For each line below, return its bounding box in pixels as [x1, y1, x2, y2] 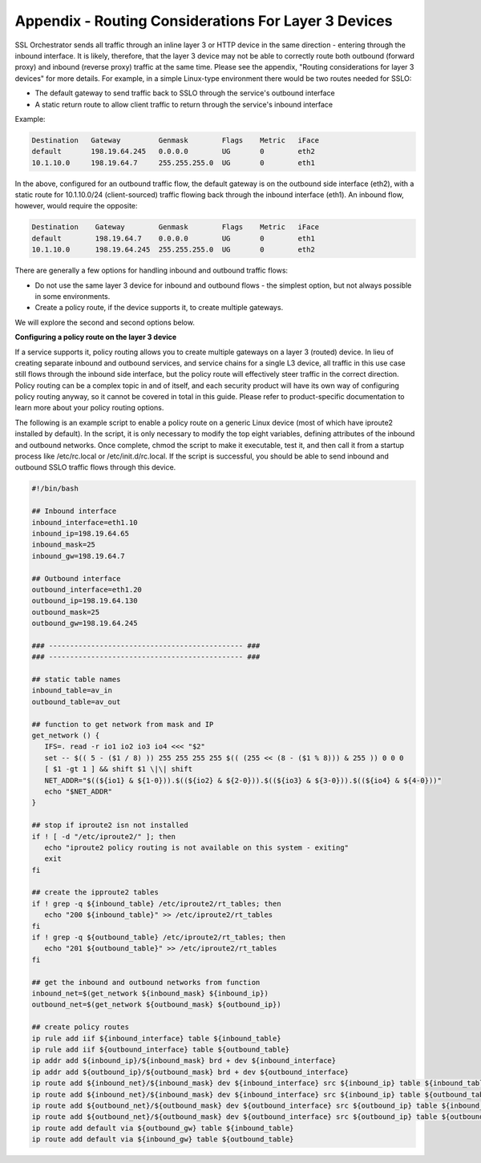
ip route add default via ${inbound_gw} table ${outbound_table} [31, 1135, 294, 1144]
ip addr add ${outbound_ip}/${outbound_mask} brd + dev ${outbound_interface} [31, 1067, 349, 1076]
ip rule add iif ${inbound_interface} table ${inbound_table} [31, 1034, 281, 1043]
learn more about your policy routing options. [14, 403, 164, 413]
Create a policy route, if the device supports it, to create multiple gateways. [34, 303, 284, 313]
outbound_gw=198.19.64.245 [31, 619, 138, 628]
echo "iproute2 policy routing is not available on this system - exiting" [44, 842, 349, 852]
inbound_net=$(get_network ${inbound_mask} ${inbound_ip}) [31, 988, 269, 998]
